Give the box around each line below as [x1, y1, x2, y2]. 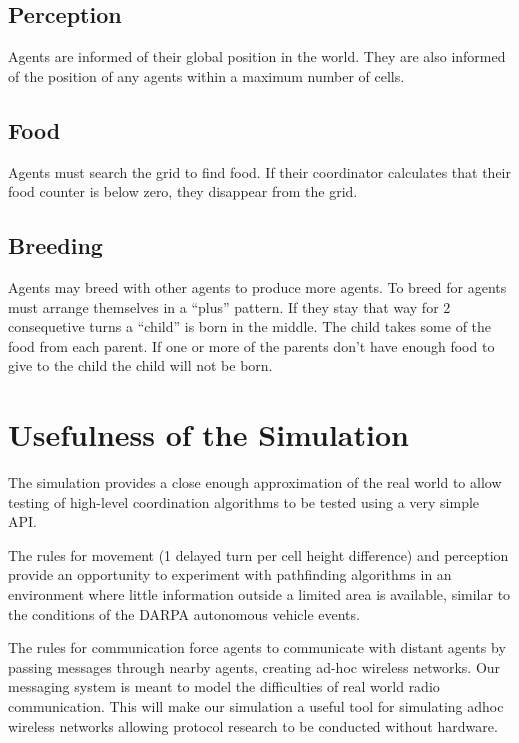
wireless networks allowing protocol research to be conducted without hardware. [8, 715, 498, 736]
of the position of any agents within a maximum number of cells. [8, 65, 405, 86]
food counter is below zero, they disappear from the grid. [8, 181, 358, 202]
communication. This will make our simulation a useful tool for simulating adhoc [8, 696, 504, 717]
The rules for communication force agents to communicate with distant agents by [8, 637, 506, 658]
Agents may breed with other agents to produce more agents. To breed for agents [8, 276, 507, 297]
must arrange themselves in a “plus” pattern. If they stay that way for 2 [8, 296, 451, 317]
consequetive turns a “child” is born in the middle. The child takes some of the [8, 316, 492, 337]
